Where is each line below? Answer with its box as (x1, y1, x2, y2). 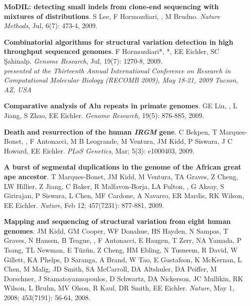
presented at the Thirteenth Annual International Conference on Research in (4, 65, 231, 75)
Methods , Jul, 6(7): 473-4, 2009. (4, 20, 98, 31)
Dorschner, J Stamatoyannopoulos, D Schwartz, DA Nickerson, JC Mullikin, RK (4, 273, 243, 283)
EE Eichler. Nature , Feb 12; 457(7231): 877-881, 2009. (4, 200, 164, 210)
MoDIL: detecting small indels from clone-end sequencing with (4, 1, 219, 11)
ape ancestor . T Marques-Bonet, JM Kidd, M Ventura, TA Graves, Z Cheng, (4, 171, 238, 181)
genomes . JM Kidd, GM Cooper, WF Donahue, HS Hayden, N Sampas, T (4, 225, 229, 236)
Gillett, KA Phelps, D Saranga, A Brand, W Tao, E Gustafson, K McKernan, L (4, 254, 242, 264)
